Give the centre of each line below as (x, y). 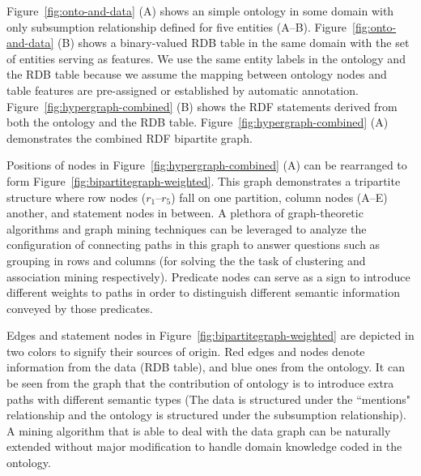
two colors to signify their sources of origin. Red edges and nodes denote (186, 351)
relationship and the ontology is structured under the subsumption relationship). (206, 415)
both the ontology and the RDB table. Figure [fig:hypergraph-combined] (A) (198, 122)
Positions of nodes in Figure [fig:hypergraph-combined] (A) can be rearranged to (207, 165)
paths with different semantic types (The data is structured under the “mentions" (208, 399)
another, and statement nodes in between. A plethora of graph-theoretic (185, 213)
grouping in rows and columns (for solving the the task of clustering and (186, 260)
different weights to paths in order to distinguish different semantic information (203, 292)
